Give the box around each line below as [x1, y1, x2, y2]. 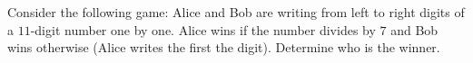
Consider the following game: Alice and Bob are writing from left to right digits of [7, 3, 465, 21]
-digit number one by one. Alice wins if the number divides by [30, 20, 376, 39]
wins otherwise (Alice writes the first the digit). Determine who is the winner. [7, 38, 440, 57]
